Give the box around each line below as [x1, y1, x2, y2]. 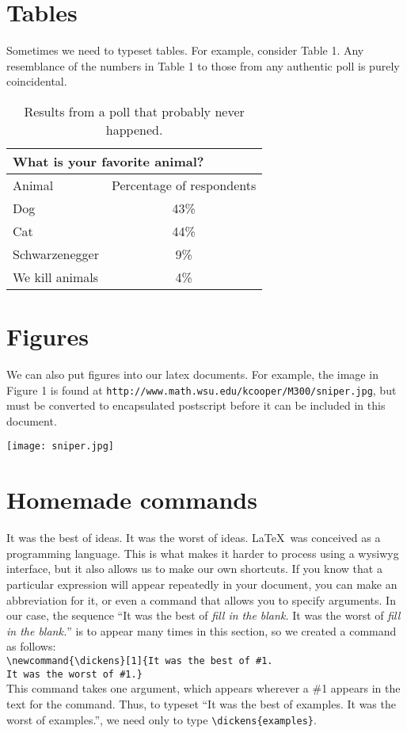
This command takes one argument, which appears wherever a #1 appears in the [6, 680, 401, 697]
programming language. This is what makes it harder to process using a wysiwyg [6, 544, 399, 561]
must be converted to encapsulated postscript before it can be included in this [6, 397, 386, 414]
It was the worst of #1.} [6, 668, 143, 680]
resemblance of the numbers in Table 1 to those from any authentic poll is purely [6, 57, 400, 74]
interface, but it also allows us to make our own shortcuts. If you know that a [6, 560, 382, 577]
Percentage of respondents [111, 175, 257, 194]
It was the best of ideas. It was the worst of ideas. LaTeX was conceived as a [6, 529, 381, 546]
